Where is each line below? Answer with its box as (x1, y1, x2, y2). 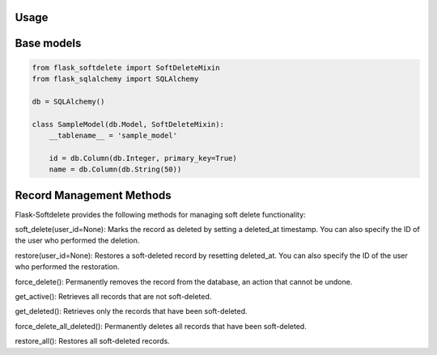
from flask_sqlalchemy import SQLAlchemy (32, 74, 199, 84)
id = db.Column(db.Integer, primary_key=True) (49, 154, 238, 163)
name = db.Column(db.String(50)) (49, 165, 182, 174)
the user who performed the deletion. (15, 235, 140, 246)
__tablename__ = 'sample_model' (49, 130, 178, 140)
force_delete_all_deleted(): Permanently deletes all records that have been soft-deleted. (15, 321, 307, 331)
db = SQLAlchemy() (32, 97, 105, 106)
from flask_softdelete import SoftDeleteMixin (32, 63, 220, 72)
